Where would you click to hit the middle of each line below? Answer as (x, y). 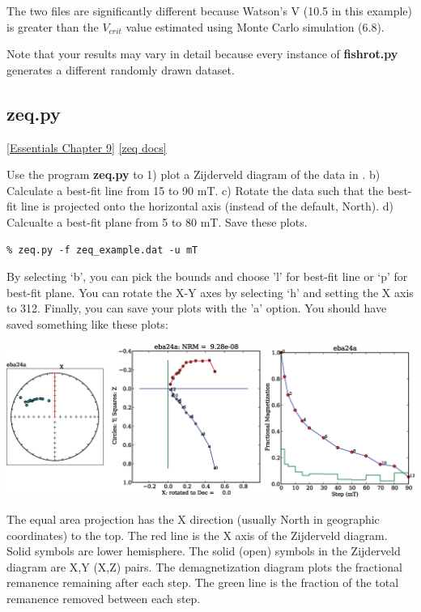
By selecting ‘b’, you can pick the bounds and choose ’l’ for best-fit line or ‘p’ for (207, 276)
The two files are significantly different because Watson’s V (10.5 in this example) (210, 11)
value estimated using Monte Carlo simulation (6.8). (255, 26)
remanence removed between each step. (104, 599)
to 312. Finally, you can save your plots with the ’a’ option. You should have (197, 308)
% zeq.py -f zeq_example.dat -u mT (102, 250)
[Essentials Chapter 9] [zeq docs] (87, 147)
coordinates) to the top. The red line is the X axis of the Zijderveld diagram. (197, 535)
